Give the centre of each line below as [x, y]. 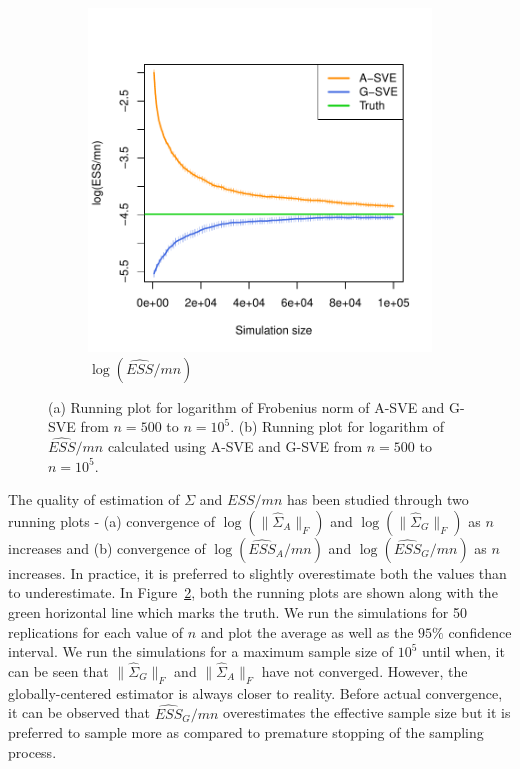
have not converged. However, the [364, 670]
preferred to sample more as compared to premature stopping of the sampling [246, 732]
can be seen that [58, 670]
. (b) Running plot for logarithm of [337, 426]
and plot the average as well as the [307, 631]
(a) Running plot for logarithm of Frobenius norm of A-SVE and [246, 406]
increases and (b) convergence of [107, 547]
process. [32, 751]
